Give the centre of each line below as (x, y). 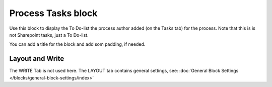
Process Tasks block (53, 13)
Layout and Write (37, 59)
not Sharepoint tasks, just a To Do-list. (49, 35)
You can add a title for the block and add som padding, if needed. (77, 44)
